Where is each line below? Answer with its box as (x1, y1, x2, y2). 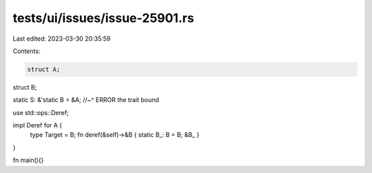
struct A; (27, 65, 61, 73)
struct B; (12, 83, 37, 91)
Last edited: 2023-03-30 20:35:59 (12, 34, 111, 43)
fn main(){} (12, 156, 44, 165)
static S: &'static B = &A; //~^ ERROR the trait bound (12, 96, 160, 104)
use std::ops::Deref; (12, 108, 69, 116)
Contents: (12, 47, 41, 55)
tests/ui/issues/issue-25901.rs (12, 10, 194, 26)
